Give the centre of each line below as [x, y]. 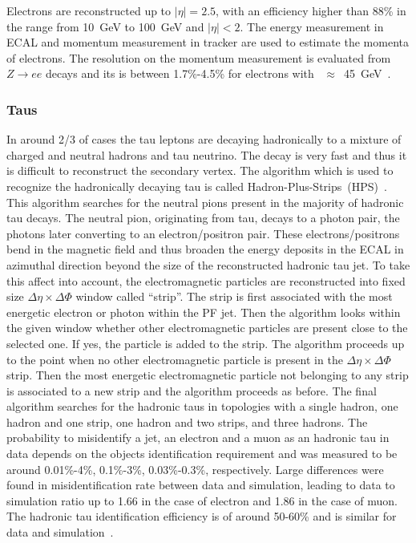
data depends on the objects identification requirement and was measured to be [202, 454]
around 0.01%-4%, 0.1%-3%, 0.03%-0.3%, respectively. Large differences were [195, 469]
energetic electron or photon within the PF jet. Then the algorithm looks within [204, 312]
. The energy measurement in [312, 26]
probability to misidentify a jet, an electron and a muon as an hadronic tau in [198, 438]
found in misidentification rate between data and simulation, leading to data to [201, 485]
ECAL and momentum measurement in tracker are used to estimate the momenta [208, 42]
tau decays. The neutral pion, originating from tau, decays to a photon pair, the [203, 218]
